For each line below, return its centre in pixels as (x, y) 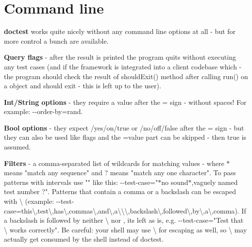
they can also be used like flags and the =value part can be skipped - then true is (125, 137)
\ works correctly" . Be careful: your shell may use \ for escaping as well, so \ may (126, 229)
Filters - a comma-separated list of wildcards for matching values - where (114, 163)
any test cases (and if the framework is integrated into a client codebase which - (123, 66)
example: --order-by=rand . (43, 111)
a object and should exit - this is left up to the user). (83, 86)
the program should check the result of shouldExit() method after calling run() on (126, 76)
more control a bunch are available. (56, 41)
